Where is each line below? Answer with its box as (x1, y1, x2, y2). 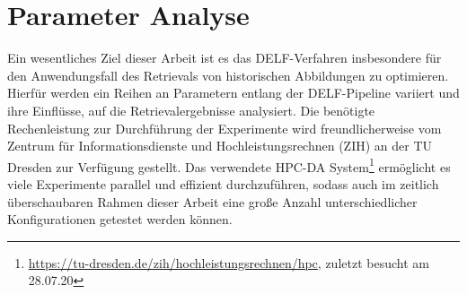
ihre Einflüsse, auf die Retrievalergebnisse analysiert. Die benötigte (7, 100, 375, 119)
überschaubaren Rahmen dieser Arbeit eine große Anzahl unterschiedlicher (7, 192, 418, 211)
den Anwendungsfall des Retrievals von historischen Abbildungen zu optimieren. (7, 65, 449, 84)
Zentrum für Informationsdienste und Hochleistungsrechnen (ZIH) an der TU (7, 136, 433, 155)
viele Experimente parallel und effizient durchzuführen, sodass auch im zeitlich (7, 174, 439, 193)
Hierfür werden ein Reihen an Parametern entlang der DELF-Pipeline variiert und (7, 83, 460, 102)
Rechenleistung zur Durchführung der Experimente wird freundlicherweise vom (7, 118, 442, 137)
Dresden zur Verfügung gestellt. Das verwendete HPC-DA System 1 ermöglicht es (7, 154, 451, 176)
